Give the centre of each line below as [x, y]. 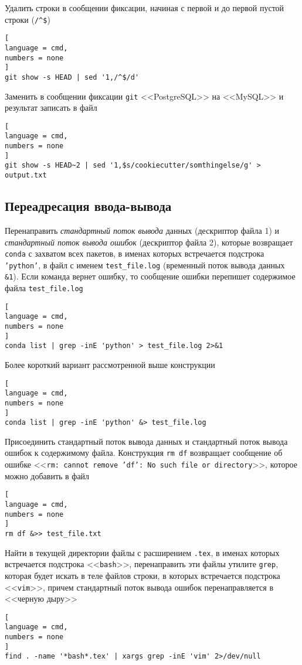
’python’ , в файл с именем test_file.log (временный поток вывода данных [145, 265]
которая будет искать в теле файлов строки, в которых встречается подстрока [142, 575]
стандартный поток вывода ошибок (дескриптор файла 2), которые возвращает [149, 242]
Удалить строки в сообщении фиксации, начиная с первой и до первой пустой [145, 8]
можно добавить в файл [47, 475]
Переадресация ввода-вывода [88, 206]
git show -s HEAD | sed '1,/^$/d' [72, 77]
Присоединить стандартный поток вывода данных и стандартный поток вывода [146, 441]
